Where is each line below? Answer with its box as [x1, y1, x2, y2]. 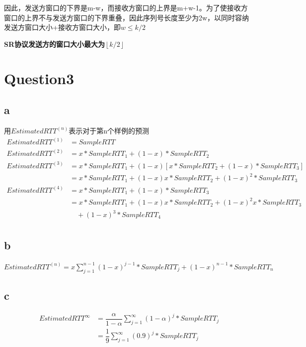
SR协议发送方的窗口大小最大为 [4, 38, 105, 49]
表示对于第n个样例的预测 [69, 125, 150, 135]
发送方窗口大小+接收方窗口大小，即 [4, 22, 121, 32]
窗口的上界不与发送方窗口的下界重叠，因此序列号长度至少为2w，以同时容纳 [4, 12, 249, 22]
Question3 [4, 68, 75, 88]
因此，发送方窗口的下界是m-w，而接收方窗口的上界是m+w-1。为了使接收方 [4, 2, 248, 12]
